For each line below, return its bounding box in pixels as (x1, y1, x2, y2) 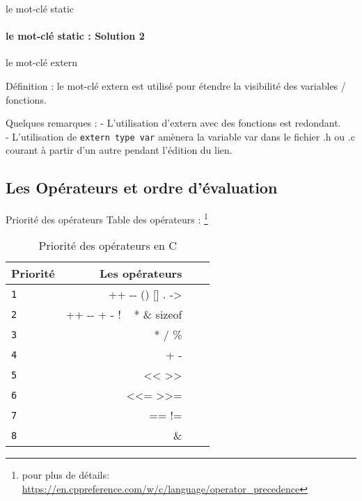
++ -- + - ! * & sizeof (65, 306, 182, 323)
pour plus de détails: (22, 468, 109, 482)
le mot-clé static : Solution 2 (6, 29, 145, 43)
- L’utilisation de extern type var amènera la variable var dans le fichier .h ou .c (6, 129, 355, 143)
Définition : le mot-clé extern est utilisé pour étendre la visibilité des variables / (6, 78, 346, 93)
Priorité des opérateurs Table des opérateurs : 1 (6, 210, 208, 226)
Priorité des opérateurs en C (38, 237, 177, 254)
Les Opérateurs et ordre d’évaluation (6, 177, 278, 198)
